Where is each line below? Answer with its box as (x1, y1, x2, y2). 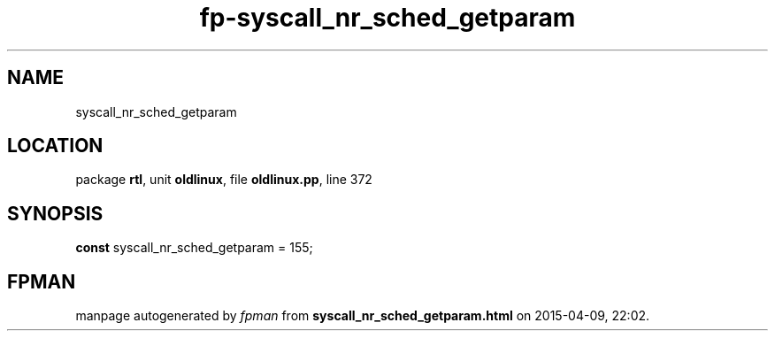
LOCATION (7, 134, 104, 157)
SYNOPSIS (7, 202, 104, 225)
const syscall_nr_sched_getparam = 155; (75, 240, 313, 256)
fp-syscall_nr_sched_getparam (199, 3, 576, 33)
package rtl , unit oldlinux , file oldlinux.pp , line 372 (75, 172, 372, 188)
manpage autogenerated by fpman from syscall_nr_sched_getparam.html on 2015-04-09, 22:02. (75, 308, 650, 324)
